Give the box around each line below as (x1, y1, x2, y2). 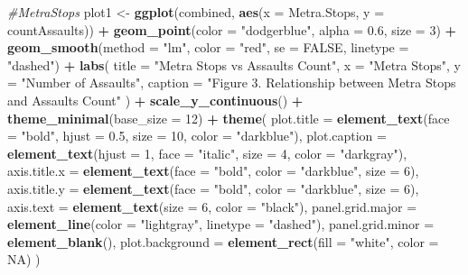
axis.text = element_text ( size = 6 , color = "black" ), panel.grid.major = (7, 197, 417, 215)
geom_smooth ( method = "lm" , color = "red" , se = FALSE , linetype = (7, 38, 409, 57)
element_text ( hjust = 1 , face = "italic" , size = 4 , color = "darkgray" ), (7, 143, 407, 162)
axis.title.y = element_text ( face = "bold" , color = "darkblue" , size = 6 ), (7, 179, 419, 197)
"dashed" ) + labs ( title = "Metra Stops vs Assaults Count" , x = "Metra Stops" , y (7, 55, 461, 74)
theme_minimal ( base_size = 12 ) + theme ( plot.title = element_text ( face (7, 108, 450, 127)
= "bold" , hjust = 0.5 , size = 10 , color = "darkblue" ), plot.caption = (7, 126, 387, 145)
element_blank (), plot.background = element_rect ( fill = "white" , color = (7, 232, 439, 251)
